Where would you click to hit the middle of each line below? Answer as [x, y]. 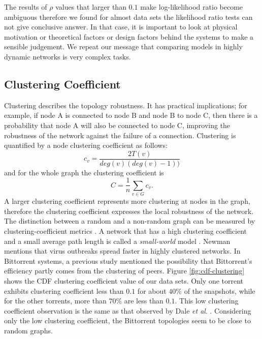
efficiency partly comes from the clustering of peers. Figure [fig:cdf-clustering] [124, 271]
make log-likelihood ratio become [192, 7]
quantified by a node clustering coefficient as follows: [86, 145]
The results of [26, 7]
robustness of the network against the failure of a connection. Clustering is [120, 135]
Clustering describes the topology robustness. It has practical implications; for [126, 105]
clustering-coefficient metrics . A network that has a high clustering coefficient [125, 230]
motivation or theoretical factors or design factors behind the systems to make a [129, 36]
